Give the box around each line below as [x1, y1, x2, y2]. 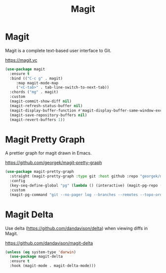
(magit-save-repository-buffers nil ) [9, 113, 87, 117]
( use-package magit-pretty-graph [5, 169, 74, 174]
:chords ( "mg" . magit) [9, 90, 58, 95]
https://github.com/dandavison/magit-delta [5, 240, 93, 246]
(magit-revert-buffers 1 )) [9, 117, 65, 122]
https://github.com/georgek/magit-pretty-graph [5, 159, 102, 166]
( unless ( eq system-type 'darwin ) [5, 249, 77, 255]
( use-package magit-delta [9, 254, 63, 259]
